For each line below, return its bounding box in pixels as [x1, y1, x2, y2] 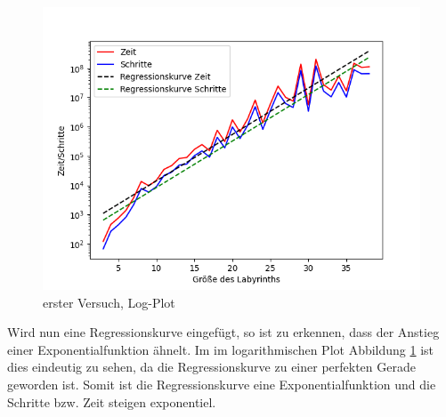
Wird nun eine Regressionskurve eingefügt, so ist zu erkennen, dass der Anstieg [7, 323, 440, 341]
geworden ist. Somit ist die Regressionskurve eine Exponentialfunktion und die [7, 374, 436, 393]
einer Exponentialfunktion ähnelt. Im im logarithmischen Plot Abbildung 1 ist [7, 340, 434, 358]
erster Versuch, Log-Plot [43, 293, 175, 311]
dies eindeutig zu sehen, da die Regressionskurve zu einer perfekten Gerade [7, 357, 416, 376]
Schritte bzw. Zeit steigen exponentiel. [7, 392, 216, 411]
